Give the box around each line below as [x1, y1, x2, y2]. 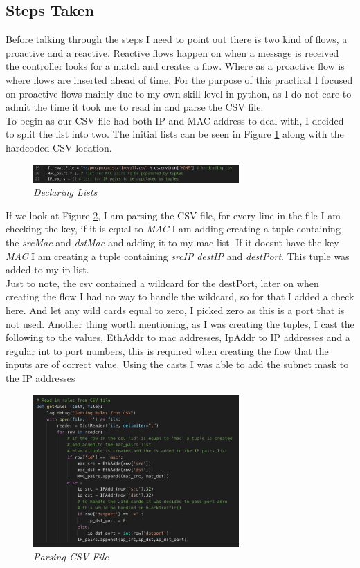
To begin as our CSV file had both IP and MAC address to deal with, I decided [6, 113, 344, 127]
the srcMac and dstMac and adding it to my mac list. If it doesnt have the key [6, 235, 339, 249]
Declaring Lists [33, 185, 98, 199]
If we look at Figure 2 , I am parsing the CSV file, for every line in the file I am [6, 208, 341, 222]
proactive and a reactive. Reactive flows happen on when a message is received [6, 45, 339, 59]
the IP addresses [6, 370, 75, 385]
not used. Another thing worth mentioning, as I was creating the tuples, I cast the [6, 316, 354, 331]
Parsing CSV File [33, 549, 109, 564]
